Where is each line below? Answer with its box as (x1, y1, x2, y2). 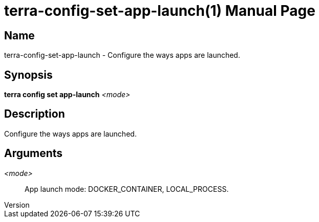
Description (4, 107, 65, 121)
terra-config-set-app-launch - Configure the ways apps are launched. (4, 51, 240, 60)
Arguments (4, 147, 63, 160)
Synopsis (4, 68, 53, 81)
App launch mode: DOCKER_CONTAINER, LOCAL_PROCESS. (25, 184, 229, 193)
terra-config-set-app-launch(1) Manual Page (4, 2, 315, 19)
